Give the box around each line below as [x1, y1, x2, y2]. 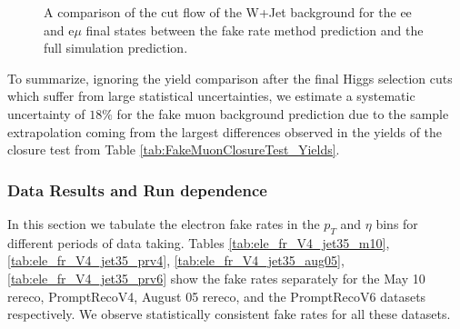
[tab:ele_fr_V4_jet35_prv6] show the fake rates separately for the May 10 [7, 268, 425, 287]
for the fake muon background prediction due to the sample [116, 104, 449, 123]
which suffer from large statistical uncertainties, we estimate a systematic [7, 86, 415, 105]
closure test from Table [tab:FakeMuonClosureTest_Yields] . [7, 140, 340, 159]
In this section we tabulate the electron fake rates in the [7, 214, 320, 233]
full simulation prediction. [44, 38, 188, 57]
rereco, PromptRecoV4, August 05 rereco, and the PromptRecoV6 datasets [7, 286, 426, 305]
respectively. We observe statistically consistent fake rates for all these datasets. [7, 304, 451, 324]
